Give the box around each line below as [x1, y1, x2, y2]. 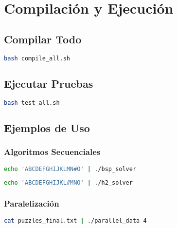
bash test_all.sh [4, 99, 60, 106]
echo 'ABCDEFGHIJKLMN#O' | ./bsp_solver [4, 165, 137, 172]
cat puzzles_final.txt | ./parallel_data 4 [4, 217, 147, 224]
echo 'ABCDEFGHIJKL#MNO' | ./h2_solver [4, 179, 133, 187]
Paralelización [4, 197, 59, 209]
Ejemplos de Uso [4, 120, 90, 135]
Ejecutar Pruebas [4, 76, 93, 91]
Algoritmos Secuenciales [4, 146, 101, 158]
